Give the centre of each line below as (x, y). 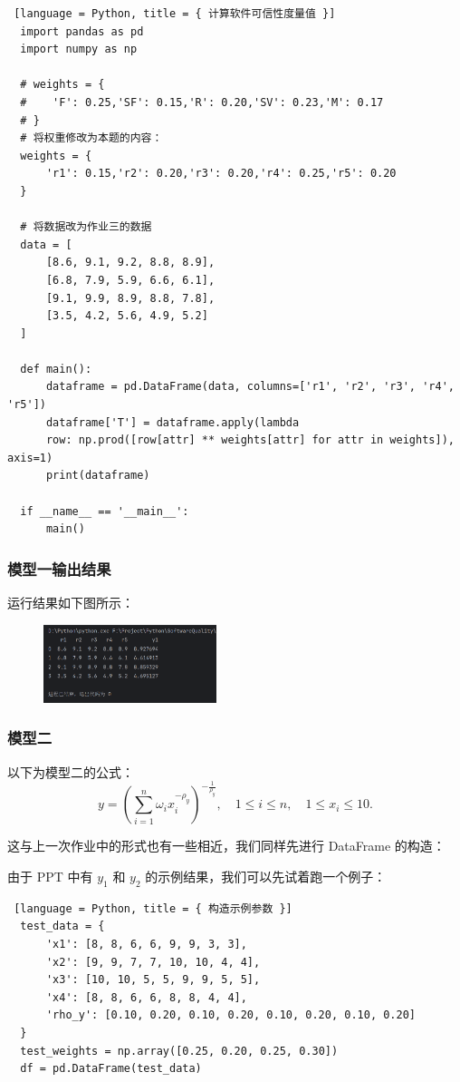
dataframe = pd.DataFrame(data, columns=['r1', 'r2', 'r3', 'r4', (250, 387)
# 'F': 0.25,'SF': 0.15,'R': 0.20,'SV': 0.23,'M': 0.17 (202, 102)
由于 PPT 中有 (50, 877)
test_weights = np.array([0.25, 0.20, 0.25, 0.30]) (179, 1051)
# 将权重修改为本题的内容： (91, 138)
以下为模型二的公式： (71, 771)
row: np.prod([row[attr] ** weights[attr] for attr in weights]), (250, 440)
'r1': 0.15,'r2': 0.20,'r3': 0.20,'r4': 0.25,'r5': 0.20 (221, 174)
